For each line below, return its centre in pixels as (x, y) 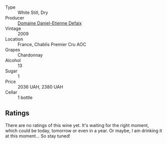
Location (14, 39)
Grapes (13, 50)
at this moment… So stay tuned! (38, 136)
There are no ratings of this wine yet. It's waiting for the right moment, (77, 125)
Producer (15, 18)
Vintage (13, 28)
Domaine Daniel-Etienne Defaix (50, 23)
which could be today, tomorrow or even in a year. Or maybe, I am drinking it (84, 130)
